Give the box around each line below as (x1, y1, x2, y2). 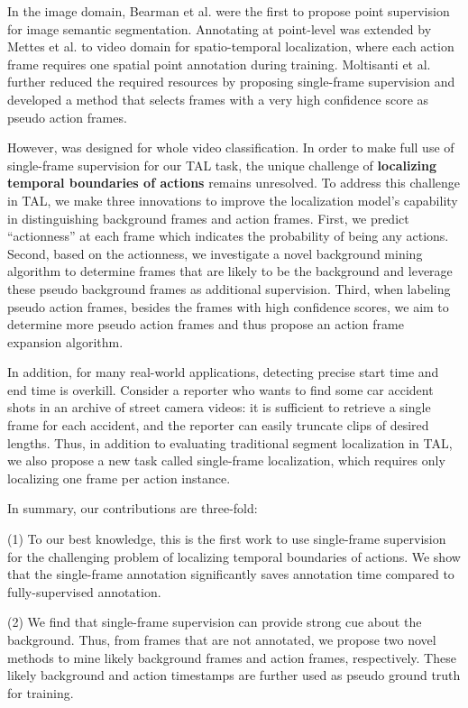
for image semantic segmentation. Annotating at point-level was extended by (7, 19, 432, 38)
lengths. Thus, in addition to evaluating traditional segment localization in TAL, (7, 433, 453, 452)
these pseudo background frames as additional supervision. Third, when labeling (7, 279, 451, 298)
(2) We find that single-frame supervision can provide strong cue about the (7, 612, 422, 631)
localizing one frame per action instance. (7, 468, 231, 487)
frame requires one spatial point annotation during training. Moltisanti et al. (7, 54, 431, 73)
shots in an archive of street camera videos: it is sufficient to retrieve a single (7, 398, 431, 417)
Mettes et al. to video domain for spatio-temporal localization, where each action (7, 37, 454, 56)
